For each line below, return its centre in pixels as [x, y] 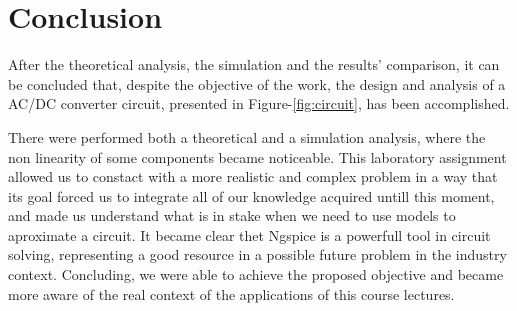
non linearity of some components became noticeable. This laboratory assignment [257, 156]
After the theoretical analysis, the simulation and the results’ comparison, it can [254, 64]
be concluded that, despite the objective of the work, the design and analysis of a [257, 83]
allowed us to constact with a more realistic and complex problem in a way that [253, 176]
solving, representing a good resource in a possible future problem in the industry [257, 254]
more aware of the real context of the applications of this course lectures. [231, 293]
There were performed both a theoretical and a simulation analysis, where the [247, 136]
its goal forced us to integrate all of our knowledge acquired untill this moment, [251, 195]
